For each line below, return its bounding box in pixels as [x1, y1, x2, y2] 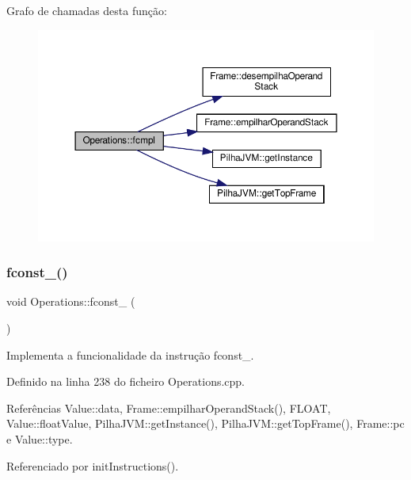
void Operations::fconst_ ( [6, 293, 135, 310]
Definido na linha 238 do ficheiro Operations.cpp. [6, 373, 245, 390]
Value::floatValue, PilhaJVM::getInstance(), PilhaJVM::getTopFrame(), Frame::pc [6, 415, 405, 432]
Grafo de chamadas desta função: [6, 2, 167, 18]
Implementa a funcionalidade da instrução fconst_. [6, 346, 254, 363]
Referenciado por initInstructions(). [6, 457, 179, 474]
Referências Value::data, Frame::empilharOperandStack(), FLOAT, [6, 399, 331, 416]
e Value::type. [6, 430, 73, 447]
